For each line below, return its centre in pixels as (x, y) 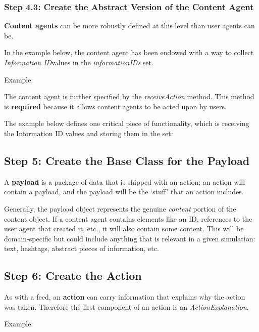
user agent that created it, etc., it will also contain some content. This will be (124, 229)
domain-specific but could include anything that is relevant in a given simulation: (130, 238)
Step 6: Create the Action (73, 276)
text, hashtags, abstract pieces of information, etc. (82, 248)
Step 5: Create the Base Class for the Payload (127, 160)
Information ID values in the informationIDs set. (79, 62)
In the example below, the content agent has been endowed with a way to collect (129, 52)
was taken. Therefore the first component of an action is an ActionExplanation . (126, 306)
